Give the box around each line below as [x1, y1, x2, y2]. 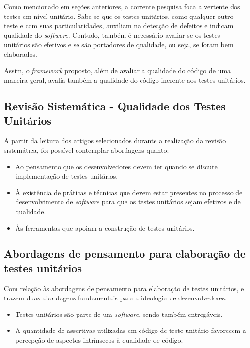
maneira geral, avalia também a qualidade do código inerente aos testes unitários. [4, 75, 246, 85]
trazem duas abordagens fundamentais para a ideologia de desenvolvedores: [4, 293, 227, 303]
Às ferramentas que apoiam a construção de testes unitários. [15, 222, 195, 232]
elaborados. [4, 49, 37, 59]
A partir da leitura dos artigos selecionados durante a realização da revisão [4, 135, 226, 146]
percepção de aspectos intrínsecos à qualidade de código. [15, 335, 183, 345]
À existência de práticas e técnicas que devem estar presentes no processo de [15, 187, 243, 197]
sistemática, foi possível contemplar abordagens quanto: [4, 145, 169, 155]
